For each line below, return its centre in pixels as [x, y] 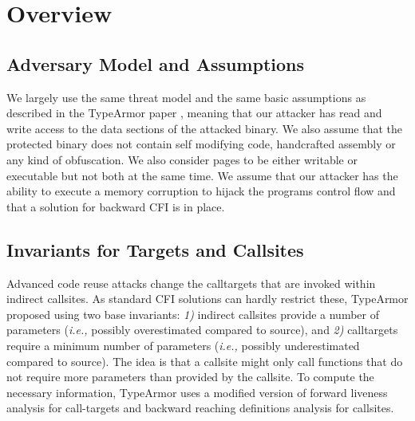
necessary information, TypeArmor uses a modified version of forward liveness [197, 392]
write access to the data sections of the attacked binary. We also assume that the [204, 128]
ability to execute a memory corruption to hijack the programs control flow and [201, 191]
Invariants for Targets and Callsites [155, 249]
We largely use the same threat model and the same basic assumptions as [186, 97]
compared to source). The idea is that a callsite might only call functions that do [205, 361]
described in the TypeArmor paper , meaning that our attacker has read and [194, 113]
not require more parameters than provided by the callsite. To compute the [190, 377]
